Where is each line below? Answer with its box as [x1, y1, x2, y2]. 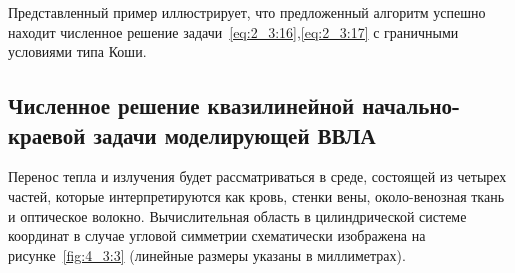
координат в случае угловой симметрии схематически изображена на [8, 225, 426, 246]
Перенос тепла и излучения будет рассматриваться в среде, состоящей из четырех [8, 166, 507, 187]
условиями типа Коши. [8, 41, 147, 62]
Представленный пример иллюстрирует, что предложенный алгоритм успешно [8, 2, 486, 22]
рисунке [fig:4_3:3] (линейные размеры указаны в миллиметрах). [8, 244, 406, 265]
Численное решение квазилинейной [8, 90, 355, 121]
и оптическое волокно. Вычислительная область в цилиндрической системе [8, 205, 467, 226]
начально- [362, 90, 461, 121]
